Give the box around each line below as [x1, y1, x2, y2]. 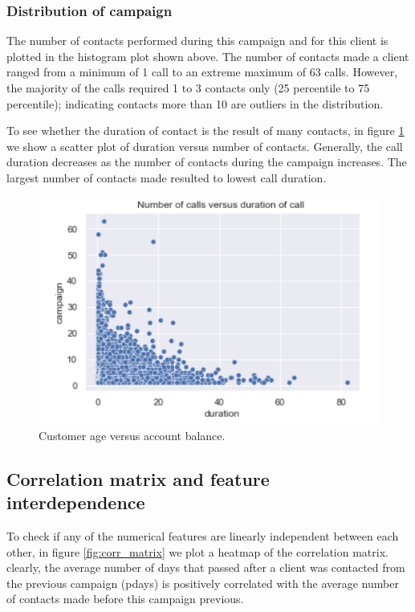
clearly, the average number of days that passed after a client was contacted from [6, 559, 405, 576]
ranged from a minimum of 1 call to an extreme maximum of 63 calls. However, [6, 63, 398, 80]
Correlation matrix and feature [6, 466, 270, 491]
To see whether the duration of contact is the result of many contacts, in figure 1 [6, 122, 405, 139]
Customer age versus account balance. [39, 426, 226, 443]
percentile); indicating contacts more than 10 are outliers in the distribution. [6, 95, 384, 112]
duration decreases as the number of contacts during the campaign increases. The [6, 153, 407, 170]
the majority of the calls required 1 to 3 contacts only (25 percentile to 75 [6, 80, 370, 96]
